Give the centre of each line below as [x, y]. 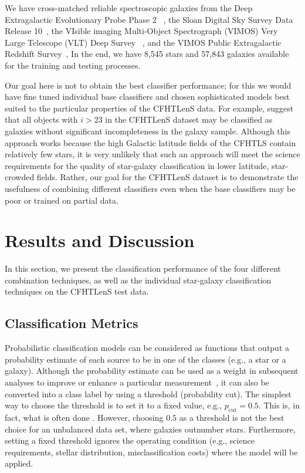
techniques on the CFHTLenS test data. [77, 291]
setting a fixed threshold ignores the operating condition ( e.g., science [130, 440]
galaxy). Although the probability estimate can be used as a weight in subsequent [152, 371]
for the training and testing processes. [73, 65]
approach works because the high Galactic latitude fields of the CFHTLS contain [150, 142]
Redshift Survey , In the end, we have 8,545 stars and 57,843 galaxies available [147, 54]
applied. [19, 463]
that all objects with [41, 119]
